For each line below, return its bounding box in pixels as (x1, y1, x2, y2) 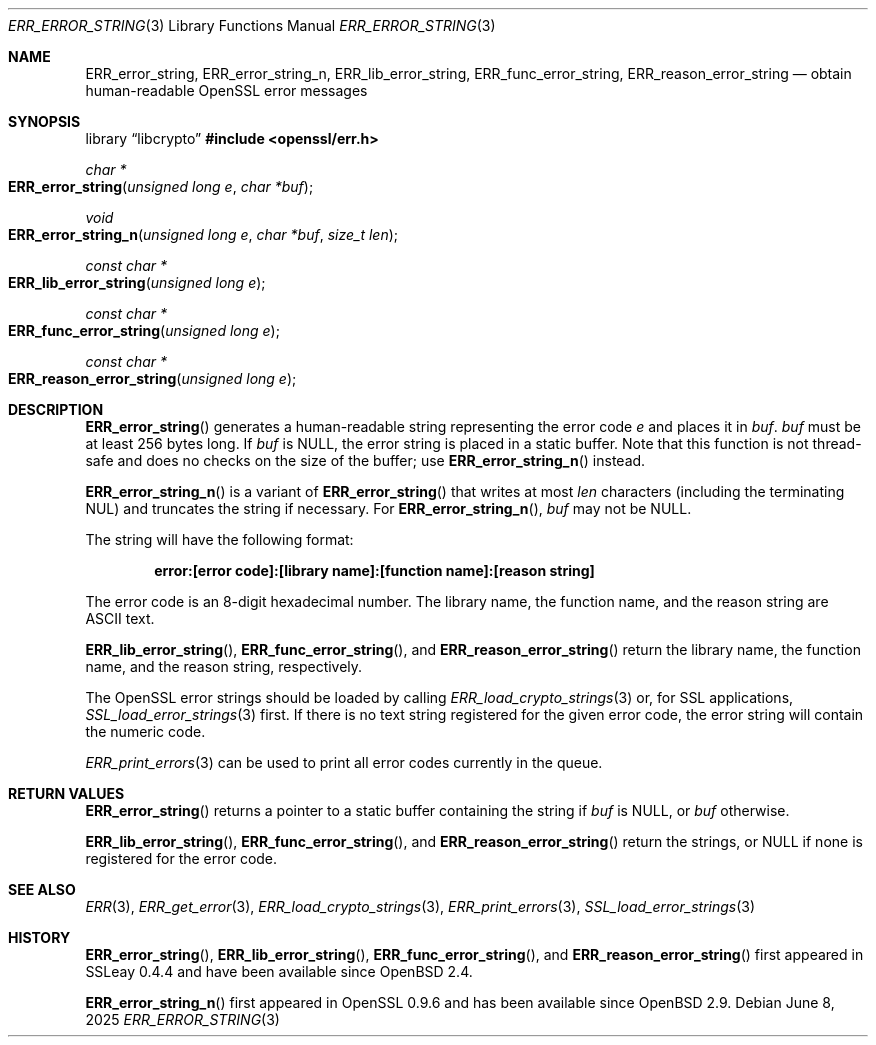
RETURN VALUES (8, 785, 125, 802)
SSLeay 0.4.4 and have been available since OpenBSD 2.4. (85, 963, 473, 980)
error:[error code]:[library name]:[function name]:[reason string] (154, 562, 595, 579)
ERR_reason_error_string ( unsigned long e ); (8, 370, 297, 387)
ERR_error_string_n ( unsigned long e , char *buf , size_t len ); (8, 226, 399, 243)
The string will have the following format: (85, 531, 354, 548)
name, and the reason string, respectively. (85, 658, 363, 675)
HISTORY (8, 929, 71, 946)
